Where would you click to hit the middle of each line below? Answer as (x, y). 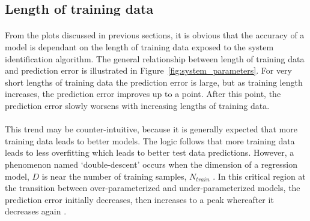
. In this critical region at (259, 176)
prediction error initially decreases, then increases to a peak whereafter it (139, 199)
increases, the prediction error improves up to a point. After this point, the (143, 94)
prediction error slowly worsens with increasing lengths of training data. (137, 105)
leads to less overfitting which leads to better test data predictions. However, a (150, 152)
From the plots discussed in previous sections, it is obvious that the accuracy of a (155, 35)
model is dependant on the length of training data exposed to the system (139, 46)
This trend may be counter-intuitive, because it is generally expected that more (151, 129)
